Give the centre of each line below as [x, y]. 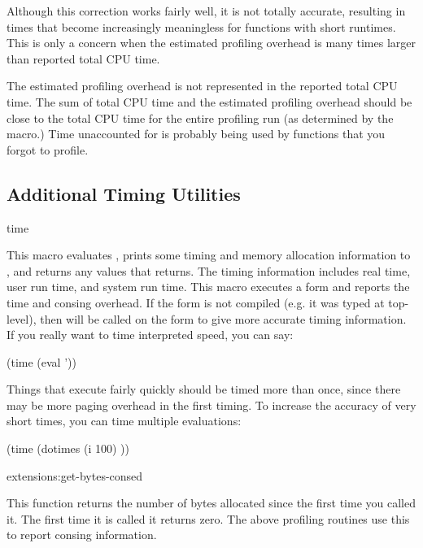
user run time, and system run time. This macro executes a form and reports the [208, 287]
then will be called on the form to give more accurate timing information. [223, 318]
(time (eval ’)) [41, 361]
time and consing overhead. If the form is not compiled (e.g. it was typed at [196, 302]
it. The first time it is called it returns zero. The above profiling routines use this [208, 518]
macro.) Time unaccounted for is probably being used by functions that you [196, 134]
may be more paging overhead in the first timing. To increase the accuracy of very [211, 404]
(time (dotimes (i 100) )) [68, 448]
